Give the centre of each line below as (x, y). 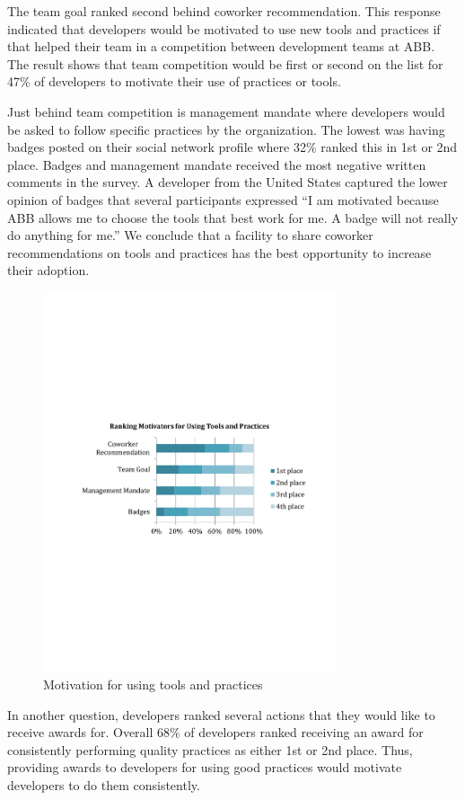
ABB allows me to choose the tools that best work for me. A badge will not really (233, 217)
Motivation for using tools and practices (153, 684)
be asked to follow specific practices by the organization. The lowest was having (226, 129)
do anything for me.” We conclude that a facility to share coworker (190, 235)
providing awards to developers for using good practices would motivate (205, 767)
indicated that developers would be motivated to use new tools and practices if (224, 28)
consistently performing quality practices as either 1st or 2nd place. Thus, (210, 749)
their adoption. (48, 270)
